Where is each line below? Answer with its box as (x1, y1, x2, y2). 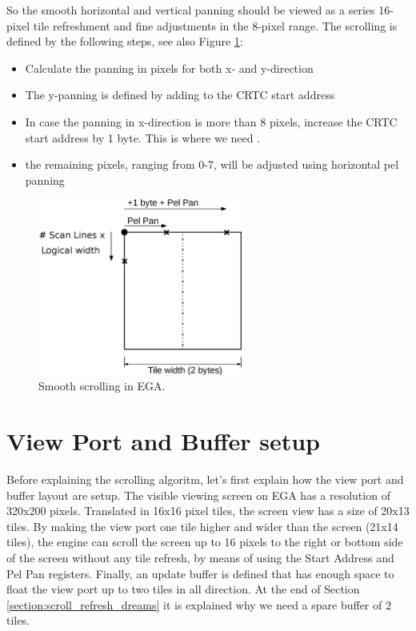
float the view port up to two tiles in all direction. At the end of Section (6, 581, 360, 597)
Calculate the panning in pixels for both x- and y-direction (25, 59, 314, 76)
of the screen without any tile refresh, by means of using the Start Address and (6, 549, 394, 565)
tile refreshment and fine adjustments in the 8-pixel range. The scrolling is (33, 17, 398, 34)
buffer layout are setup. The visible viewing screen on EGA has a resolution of (6, 486, 390, 503)
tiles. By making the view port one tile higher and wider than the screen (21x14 (6, 517, 398, 534)
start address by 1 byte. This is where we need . (25, 129, 261, 146)
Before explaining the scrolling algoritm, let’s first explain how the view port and (6, 471, 404, 488)
